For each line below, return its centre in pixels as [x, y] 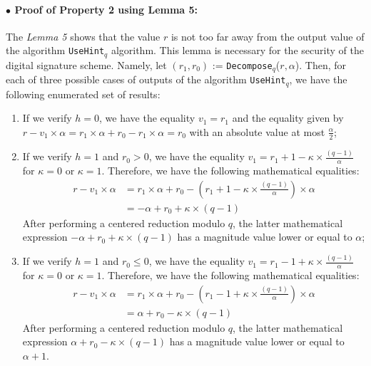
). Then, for [321, 64]
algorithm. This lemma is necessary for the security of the [237, 50]
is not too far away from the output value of [268, 36]
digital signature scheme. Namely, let [86, 64]
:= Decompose [242, 64]
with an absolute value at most [257, 131]
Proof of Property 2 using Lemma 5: [106, 9]
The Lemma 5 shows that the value [83, 36]
